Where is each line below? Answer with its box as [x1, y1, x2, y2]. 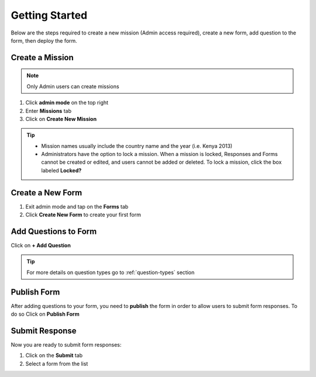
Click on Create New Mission [25, 115, 97, 122]
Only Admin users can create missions [26, 82, 119, 90]
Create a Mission [11, 53, 74, 63]
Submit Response [11, 326, 77, 336]
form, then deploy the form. [11, 37, 77, 44]
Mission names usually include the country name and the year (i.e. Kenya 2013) [41, 142, 233, 149]
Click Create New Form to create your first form [25, 211, 142, 219]
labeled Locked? [41, 167, 82, 174]
